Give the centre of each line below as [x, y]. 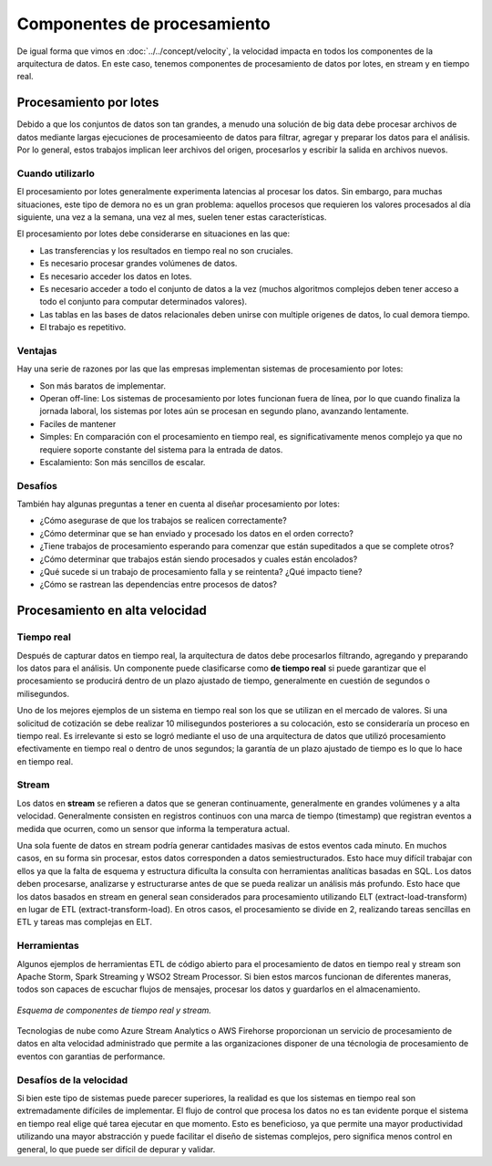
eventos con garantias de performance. [91, 1056]
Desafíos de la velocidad [72, 1079]
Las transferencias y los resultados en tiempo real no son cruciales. [166, 250]
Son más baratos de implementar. [102, 385]
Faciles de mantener [78, 423]
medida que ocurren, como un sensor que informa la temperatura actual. [154, 828]
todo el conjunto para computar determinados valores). [143, 302]
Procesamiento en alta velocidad [112, 611]
